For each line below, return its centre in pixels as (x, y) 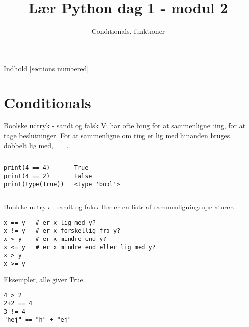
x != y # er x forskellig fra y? (62, 231)
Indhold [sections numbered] (47, 68)
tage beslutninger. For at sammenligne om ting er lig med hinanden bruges (117, 135)
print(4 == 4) (27, 168)
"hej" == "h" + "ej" (38, 320)
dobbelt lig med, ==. (36, 145)
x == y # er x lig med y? (50, 223)
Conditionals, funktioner (128, 31)
